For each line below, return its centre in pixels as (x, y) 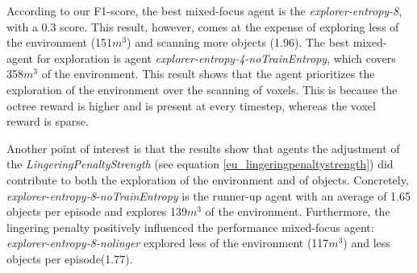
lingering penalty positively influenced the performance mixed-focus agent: (190, 227)
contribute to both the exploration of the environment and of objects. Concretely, (208, 179)
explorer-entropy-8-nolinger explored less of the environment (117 (168, 243)
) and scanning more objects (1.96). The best (238, 42)
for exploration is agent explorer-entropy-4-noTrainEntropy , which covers (216, 58)
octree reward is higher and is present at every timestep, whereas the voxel (191, 105)
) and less (367, 243)
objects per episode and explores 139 (97, 211)
